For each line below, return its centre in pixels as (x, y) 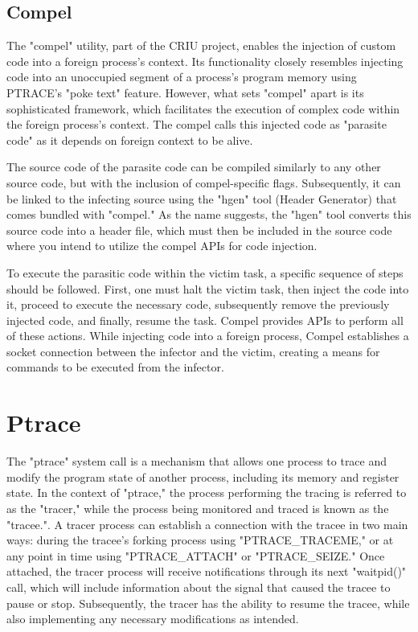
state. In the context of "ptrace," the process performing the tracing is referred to (207, 492)
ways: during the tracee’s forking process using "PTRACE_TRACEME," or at (200, 540)
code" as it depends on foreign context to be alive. (130, 140)
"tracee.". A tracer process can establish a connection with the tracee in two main (207, 524)
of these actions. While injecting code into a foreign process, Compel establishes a (208, 336)
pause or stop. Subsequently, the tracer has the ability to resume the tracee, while (208, 603)
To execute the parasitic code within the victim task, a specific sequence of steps (205, 272)
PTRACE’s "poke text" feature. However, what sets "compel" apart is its (185, 92)
